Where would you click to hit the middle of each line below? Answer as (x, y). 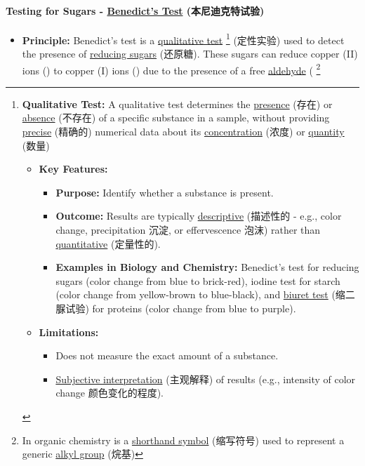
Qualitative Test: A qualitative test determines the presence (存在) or (177, 104)
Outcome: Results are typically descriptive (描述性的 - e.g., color (199, 216)
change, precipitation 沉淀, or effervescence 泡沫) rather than (188, 230)
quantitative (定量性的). (108, 243)
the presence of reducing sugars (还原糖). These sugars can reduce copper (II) (190, 54)
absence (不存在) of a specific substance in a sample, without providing (176, 118)
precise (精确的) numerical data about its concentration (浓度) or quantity (183, 132)
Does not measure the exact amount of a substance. (167, 355)
